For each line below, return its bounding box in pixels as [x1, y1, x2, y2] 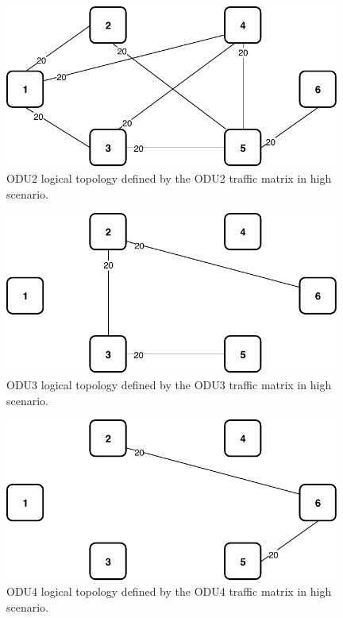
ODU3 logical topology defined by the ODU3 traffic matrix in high [6, 377, 332, 393]
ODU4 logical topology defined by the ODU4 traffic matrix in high [6, 583, 332, 600]
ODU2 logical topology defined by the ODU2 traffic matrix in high [6, 169, 332, 186]
